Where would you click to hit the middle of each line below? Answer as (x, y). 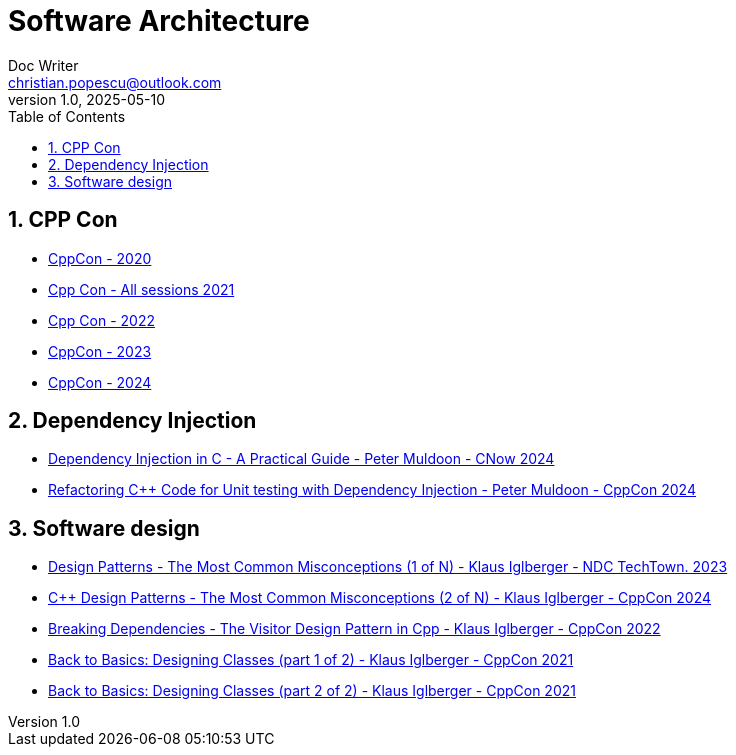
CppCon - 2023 (100, 351)
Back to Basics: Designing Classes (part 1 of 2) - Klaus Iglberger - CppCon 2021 (311, 660)
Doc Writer (43, 65)
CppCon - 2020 (100, 258)
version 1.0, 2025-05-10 (86, 99)
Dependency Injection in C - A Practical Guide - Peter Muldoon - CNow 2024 (301, 459)
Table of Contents (67, 116)
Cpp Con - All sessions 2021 (141, 289)
